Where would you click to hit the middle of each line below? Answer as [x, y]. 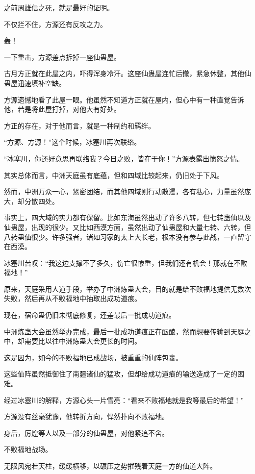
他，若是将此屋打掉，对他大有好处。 [62, 109]
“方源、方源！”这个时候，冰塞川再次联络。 [73, 142]
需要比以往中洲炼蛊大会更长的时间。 [83, 341]
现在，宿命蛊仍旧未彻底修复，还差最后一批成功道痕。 [90, 315]
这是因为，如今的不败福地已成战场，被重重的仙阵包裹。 [93, 357]
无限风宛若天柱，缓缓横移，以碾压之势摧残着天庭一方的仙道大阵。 [110, 466]
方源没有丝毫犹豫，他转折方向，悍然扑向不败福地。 [86, 416]
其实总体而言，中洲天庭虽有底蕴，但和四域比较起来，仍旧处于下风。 [114, 175]
